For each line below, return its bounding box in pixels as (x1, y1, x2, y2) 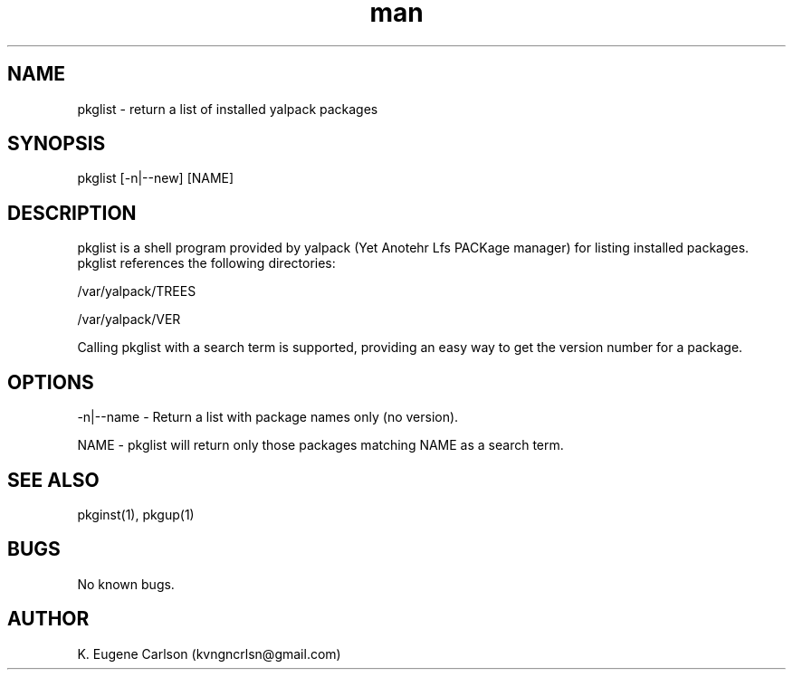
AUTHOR (7, 607, 90, 631)
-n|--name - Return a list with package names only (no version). (77, 409, 459, 425)
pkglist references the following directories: (77, 255, 336, 272)
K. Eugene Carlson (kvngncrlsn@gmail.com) (77, 645, 341, 662)
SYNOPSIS (7, 132, 106, 156)
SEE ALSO (7, 468, 100, 491)
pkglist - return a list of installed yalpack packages (77, 100, 378, 117)
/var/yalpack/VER (77, 311, 181, 328)
